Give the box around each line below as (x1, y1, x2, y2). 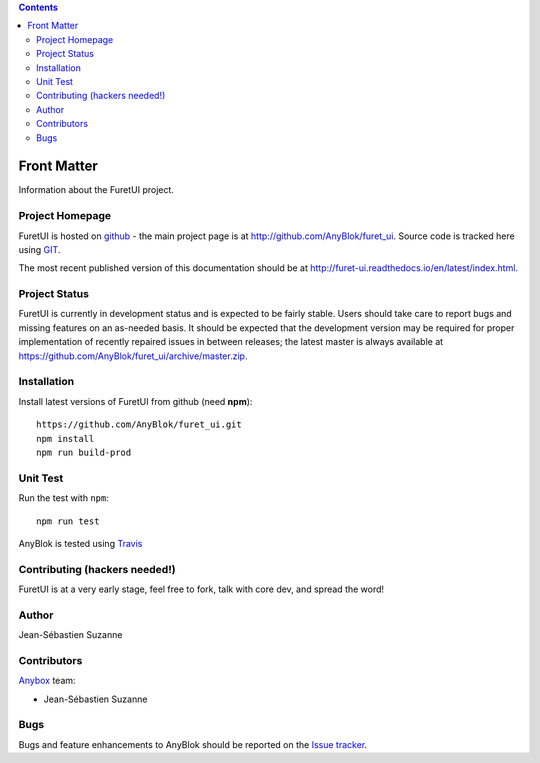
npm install (36, 433, 95, 444)
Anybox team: (18, 675, 76, 687)
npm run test (36, 515, 100, 527)
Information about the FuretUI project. (18, 184, 175, 196)
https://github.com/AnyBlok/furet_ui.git (36, 419, 242, 430)
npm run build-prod (36, 446, 132, 458)
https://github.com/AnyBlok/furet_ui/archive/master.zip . (18, 350, 248, 362)
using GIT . (18, 243, 61, 255)
